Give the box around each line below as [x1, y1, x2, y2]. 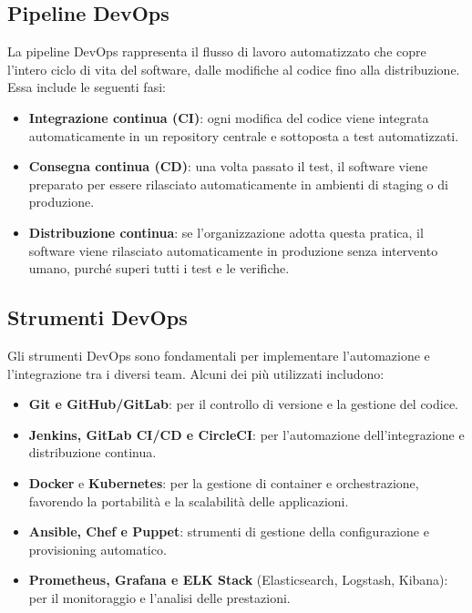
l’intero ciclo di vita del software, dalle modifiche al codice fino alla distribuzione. [7, 59, 460, 78]
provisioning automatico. [28, 539, 167, 558]
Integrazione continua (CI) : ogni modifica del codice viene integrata [28, 107, 429, 127]
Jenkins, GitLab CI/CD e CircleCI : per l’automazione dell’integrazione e [28, 424, 465, 444]
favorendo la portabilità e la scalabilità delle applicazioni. [28, 491, 349, 510]
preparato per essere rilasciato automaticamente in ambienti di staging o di [28, 174, 448, 193]
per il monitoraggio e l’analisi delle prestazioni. [28, 587, 291, 607]
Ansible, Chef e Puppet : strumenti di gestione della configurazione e [28, 522, 429, 541]
